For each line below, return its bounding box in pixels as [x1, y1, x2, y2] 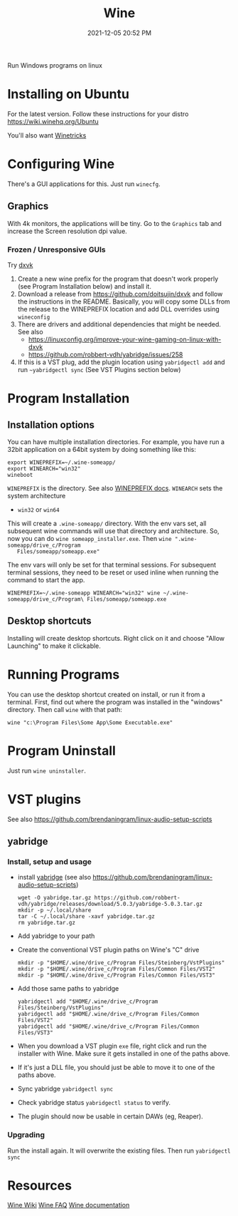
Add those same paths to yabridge [17, 984, 119, 993]
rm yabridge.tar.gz [17, 919, 76, 927]
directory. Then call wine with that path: [7, 705, 123, 713]
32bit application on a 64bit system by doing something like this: [7, 445, 197, 453]
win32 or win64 [17, 505, 60, 514]
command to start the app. [7, 575, 85, 584]
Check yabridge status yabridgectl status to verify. [17, 1098, 171, 1107]
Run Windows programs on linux [7, 61, 103, 69]
